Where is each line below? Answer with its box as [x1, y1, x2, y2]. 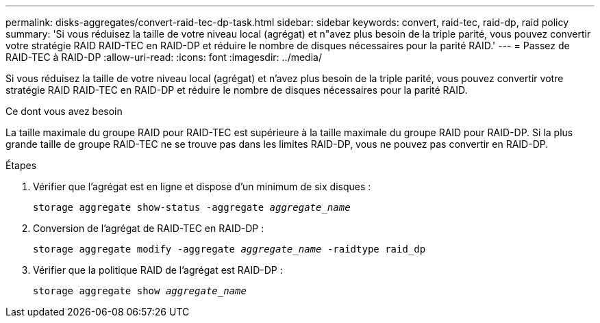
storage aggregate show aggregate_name [33, 285, 247, 296]
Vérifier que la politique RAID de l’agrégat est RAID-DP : [33, 264, 283, 276]
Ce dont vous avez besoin [5, 105, 123, 117]
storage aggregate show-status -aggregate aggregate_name [33, 202, 351, 213]
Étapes [5, 159, 37, 171]
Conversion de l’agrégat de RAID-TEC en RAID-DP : [33, 222, 264, 234]
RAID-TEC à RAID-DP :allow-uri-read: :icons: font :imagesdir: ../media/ [5, 51, 322, 63]
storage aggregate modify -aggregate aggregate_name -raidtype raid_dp [33, 244, 426, 255]
